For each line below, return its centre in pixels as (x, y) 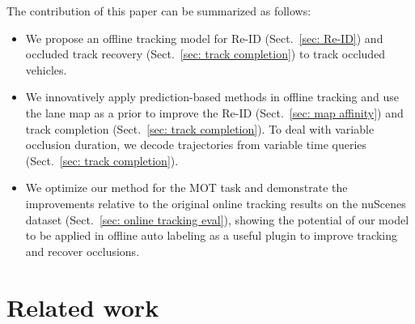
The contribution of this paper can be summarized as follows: (159, 11)
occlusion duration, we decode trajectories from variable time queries (196, 145)
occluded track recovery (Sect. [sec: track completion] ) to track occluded (205, 54)
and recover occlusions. (83, 251)
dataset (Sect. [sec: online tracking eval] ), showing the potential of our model (217, 219)
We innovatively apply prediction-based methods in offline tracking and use (212, 97)
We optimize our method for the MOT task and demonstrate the (186, 188)
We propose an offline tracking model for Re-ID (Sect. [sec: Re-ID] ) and (204, 38)
